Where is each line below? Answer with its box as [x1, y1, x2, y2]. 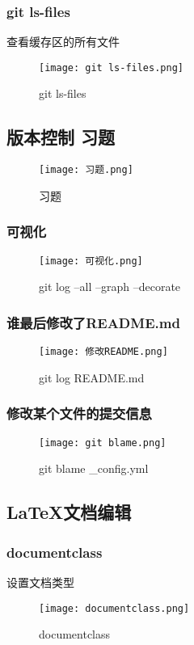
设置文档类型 [6, 573, 74, 590]
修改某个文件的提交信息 [6, 403, 152, 424]
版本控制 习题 [6, 124, 116, 150]
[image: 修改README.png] [39, 346, 168, 358]
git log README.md [39, 369, 145, 386]
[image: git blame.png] [39, 436, 167, 449]
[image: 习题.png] [39, 164, 133, 176]
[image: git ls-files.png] [39, 61, 183, 74]
